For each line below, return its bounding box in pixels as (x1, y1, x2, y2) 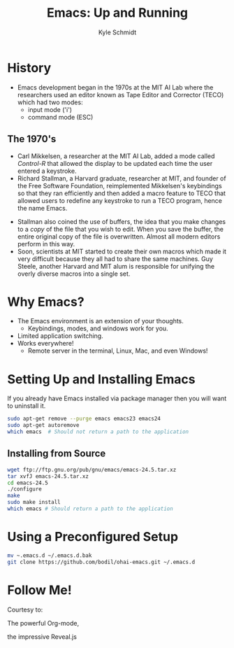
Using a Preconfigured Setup (7, 529, 179, 545)
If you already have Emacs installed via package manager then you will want (7, 394, 227, 403)
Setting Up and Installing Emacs (7, 371, 196, 387)
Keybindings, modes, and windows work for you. (27, 324, 169, 333)
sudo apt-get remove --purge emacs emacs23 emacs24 (7, 415, 161, 423)
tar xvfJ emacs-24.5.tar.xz (7, 472, 89, 480)
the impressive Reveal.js (7, 632, 77, 641)
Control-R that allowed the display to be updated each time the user (17, 159, 213, 167)
